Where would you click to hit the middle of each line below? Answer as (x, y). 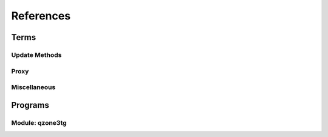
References (41, 16)
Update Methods (36, 55)
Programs (30, 105)
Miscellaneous (33, 87)
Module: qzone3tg (39, 122)
